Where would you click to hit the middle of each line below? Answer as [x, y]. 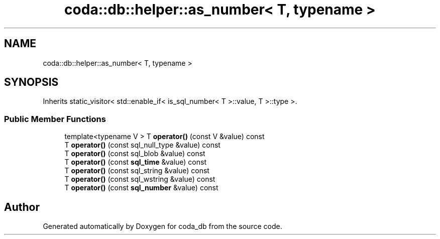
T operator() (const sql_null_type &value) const [142, 145]
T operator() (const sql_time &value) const [135, 162]
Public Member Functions [55, 119]
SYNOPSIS [31, 82]
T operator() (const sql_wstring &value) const [140, 179]
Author [22, 207]
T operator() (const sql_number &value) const [141, 188]
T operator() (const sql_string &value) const [137, 171]
